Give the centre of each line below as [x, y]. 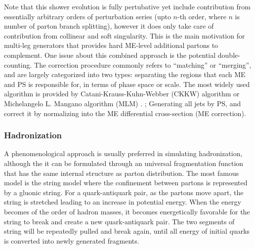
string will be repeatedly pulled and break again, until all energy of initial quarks [127, 231]
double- [229, 55]
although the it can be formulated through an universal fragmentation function [124, 163]
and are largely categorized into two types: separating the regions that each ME [125, 74]
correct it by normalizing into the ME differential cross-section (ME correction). [125, 113]
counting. [18, 64]
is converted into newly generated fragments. [72, 240]
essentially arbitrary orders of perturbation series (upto [87, 16]
